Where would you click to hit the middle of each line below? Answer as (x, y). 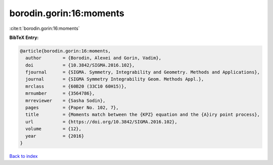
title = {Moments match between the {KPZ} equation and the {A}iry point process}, (143, 115)
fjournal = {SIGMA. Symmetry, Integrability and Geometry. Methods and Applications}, (143, 72)
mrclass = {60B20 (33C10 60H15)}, (76, 86)
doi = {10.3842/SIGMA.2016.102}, (80, 65)
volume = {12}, (54, 129)
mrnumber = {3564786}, (60, 93)
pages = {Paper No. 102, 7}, (72, 108)
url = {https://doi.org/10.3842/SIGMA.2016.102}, (101, 122)
